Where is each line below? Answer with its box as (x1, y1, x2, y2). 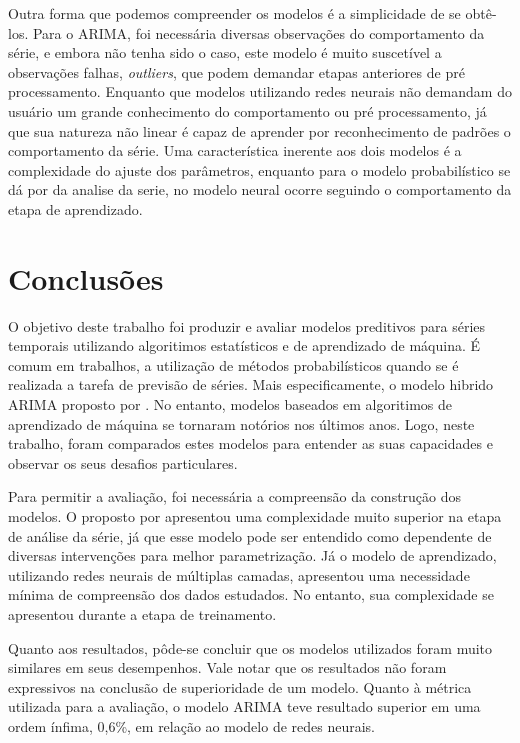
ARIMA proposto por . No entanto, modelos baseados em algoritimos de (8, 394, 453, 415)
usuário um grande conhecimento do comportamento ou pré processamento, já (8, 100, 487, 121)
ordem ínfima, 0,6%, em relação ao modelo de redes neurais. (8, 715, 375, 736)
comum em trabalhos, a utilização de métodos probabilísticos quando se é (8, 354, 459, 375)
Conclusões (8, 257, 164, 298)
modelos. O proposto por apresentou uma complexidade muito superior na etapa (8, 506, 502, 526)
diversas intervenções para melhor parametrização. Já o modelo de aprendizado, (8, 545, 497, 566)
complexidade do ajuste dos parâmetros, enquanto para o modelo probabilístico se (8, 159, 511, 180)
